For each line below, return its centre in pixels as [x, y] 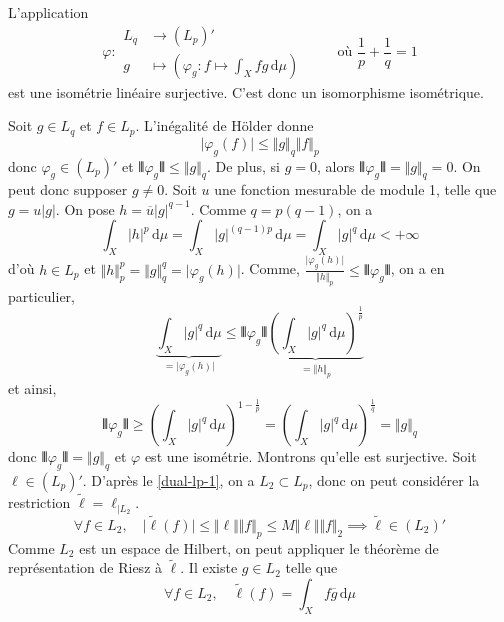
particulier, [41, 295]
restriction [39, 502]
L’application [48, 12]
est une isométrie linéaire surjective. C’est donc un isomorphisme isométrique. [246, 91]
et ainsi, [32, 388]
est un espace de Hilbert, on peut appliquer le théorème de [259, 547]
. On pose [85, 208]
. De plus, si [243, 165]
